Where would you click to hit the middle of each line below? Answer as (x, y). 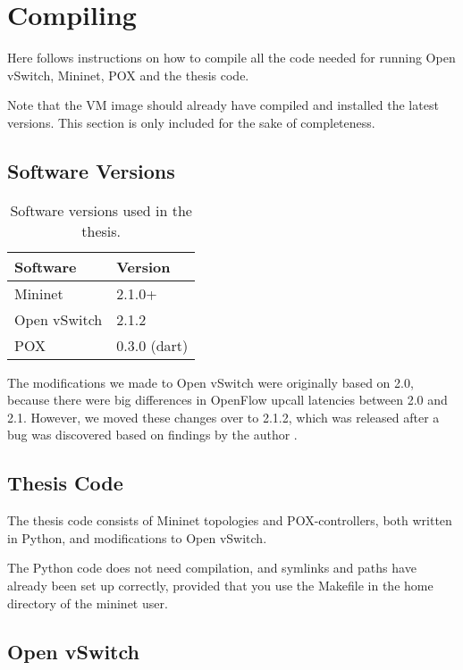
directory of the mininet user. (88, 603)
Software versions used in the (101, 210)
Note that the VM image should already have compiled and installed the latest (223, 105)
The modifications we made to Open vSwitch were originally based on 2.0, (210, 382)
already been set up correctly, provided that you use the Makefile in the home (220, 586)
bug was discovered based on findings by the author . (152, 435)
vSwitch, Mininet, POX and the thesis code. (128, 75)
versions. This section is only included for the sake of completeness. (191, 122)
